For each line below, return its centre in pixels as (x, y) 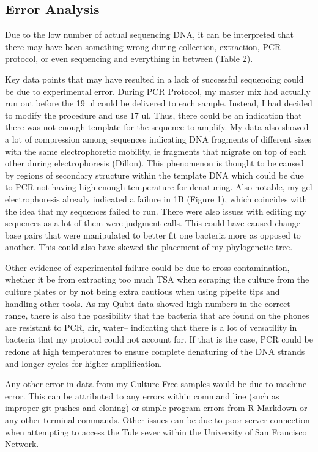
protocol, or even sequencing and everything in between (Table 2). (129, 58)
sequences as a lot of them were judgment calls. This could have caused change (153, 223)
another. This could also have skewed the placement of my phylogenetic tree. (149, 247)
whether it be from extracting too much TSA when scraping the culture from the (157, 279)
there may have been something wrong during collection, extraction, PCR (143, 46)
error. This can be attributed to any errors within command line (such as (142, 395)
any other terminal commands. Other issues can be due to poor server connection (157, 420)
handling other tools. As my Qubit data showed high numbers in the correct (148, 303)
